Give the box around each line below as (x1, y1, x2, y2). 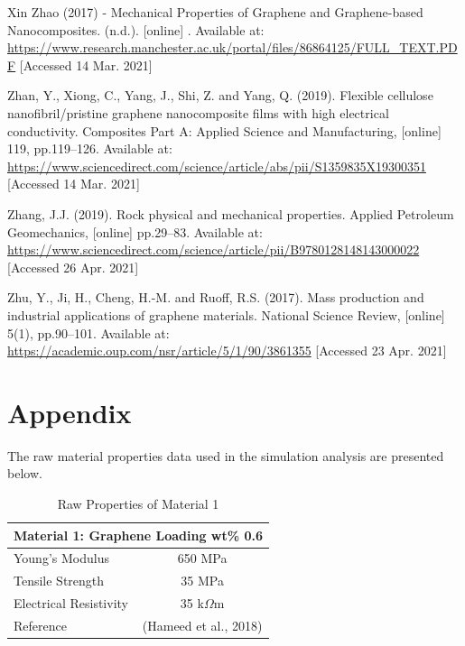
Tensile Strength (14, 571, 105, 590)
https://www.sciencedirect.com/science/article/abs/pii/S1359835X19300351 (7, 156, 426, 175)
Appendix (7, 393, 132, 430)
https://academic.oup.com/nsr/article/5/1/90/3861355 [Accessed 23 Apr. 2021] (7, 341, 447, 360)
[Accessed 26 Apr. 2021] (7, 257, 139, 276)
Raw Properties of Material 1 (57, 494, 219, 512)
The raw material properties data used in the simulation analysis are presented (7, 446, 444, 465)
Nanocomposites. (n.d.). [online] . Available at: (7, 20, 265, 39)
